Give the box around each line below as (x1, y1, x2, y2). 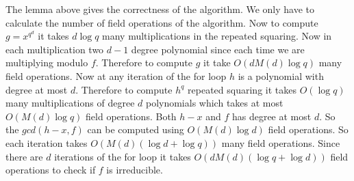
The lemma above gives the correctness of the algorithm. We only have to (5, 2, 315, 16)
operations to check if (5, 163, 96, 177)
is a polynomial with (238, 68, 324, 83)
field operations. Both (86, 109, 177, 123)
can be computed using (87, 122, 184, 137)
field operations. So (268, 122, 349, 137)
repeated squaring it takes (188, 82, 296, 96)
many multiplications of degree (5, 96, 135, 110)
